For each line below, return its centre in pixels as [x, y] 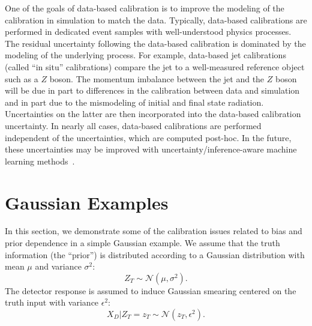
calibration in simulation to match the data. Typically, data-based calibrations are [156, 20]
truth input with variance [52, 302]
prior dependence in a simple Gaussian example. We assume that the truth [142, 243]
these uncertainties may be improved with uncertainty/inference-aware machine [151, 149]
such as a [22, 78]
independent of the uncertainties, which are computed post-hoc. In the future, [148, 137]
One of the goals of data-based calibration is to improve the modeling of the [145, 8]
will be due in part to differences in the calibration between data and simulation [152, 90]
